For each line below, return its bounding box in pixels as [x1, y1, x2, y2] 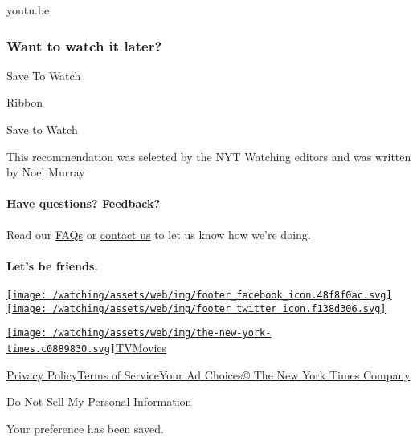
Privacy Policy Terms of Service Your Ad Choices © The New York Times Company [6, 366, 411, 383]
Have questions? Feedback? [6, 195, 161, 212]
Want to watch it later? [6, 35, 162, 55]
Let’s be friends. [6, 257, 98, 274]
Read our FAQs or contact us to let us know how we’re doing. [6, 225, 311, 242]
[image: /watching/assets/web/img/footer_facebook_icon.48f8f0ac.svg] [6, 289, 392, 301]
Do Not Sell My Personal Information [6, 393, 192, 410]
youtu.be [6, 2, 50, 18]
